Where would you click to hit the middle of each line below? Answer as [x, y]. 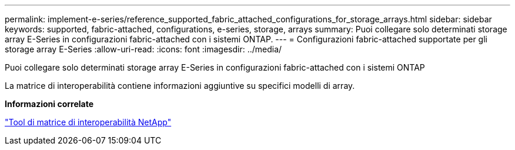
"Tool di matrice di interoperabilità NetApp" [88, 122]
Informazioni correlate [49, 104]
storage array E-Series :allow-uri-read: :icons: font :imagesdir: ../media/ [143, 49]
